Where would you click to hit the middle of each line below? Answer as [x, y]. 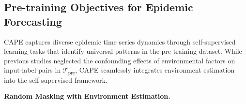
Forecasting [33, 21]
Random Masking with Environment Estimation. [87, 96]
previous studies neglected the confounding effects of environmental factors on [120, 60]
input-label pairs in [32, 70]
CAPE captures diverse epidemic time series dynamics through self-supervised [120, 41]
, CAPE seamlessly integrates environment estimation [155, 70]
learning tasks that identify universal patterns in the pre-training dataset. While [123, 51]
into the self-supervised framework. [56, 80]
